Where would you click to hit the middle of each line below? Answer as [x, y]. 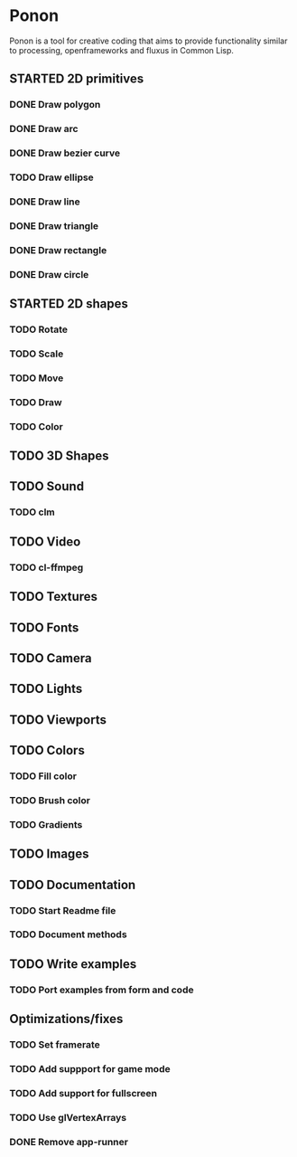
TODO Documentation [73, 884]
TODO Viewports [58, 720]
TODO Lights [46, 689]
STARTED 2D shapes [69, 304]
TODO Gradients [46, 824]
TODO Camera [51, 658]
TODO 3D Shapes [60, 456]
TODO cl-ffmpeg [46, 567]
